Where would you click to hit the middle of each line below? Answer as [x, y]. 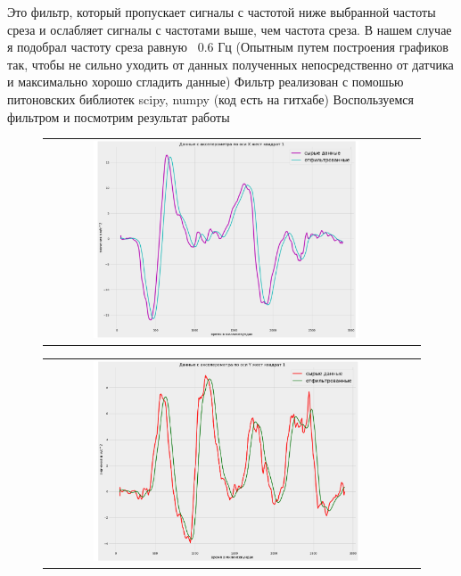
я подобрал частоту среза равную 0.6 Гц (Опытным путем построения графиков [228, 47]
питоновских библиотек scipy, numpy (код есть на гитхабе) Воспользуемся [210, 99]
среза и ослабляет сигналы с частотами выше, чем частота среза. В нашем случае [230, 29]
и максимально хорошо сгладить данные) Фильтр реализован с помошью [206, 82]
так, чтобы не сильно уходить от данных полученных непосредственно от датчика [230, 64]
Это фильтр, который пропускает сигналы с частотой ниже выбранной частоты [222, 12]
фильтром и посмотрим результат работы [119, 116]
